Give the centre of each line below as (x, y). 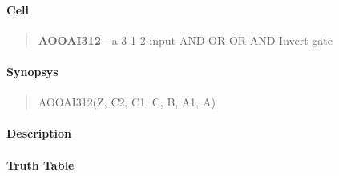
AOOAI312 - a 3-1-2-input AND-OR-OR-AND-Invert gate (186, 40)
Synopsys (32, 71)
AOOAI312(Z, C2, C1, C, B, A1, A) (127, 102)
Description (39, 133)
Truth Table (40, 164)
